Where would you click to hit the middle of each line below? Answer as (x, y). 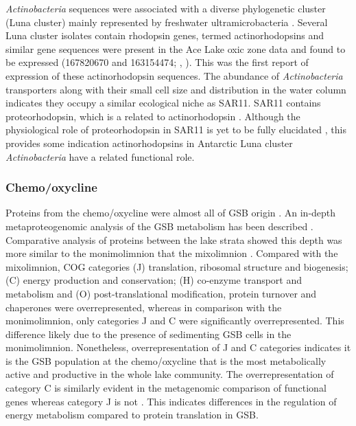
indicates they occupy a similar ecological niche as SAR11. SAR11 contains (163, 103)
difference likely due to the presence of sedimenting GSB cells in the (149, 334)
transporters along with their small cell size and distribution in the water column (176, 89)
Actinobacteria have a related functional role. (100, 156)
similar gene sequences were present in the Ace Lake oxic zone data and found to (176, 48)
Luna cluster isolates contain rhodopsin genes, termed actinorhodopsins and (165, 35)
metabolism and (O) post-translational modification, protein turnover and (161, 293)
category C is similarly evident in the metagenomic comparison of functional (166, 388)
